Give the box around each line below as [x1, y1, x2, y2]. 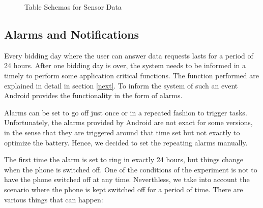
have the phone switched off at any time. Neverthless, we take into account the [4, 174, 250, 185]
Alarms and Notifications [4, 26, 139, 42]
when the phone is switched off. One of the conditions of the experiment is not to [4, 164, 257, 174]
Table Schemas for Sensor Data [24, 2, 122, 12]
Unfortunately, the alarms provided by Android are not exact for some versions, [4, 117, 253, 128]
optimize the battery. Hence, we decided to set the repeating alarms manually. [4, 137, 248, 147]
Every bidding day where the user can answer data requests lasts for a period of [4, 50, 253, 61]
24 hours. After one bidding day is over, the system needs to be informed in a [4, 60, 246, 71]
